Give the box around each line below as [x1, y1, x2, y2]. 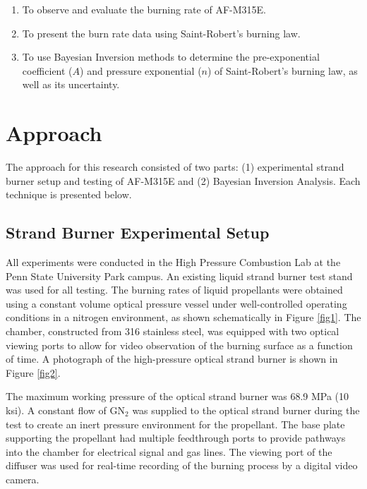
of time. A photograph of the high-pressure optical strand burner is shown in [6, 351, 338, 366]
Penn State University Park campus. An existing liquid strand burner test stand [6, 268, 353, 283]
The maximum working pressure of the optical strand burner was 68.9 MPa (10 [6, 389, 349, 404]
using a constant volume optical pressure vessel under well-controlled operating [6, 296, 347, 310]
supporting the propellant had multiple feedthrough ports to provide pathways [6, 430, 346, 445]
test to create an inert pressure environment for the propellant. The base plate [6, 416, 345, 431]
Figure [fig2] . [6, 365, 61, 380]
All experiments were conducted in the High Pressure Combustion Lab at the [6, 255, 341, 270]
